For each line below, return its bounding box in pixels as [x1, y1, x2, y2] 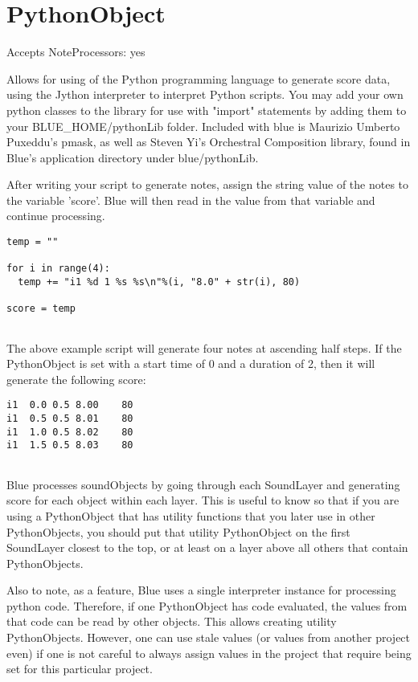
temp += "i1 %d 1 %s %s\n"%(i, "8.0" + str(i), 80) [18, 276, 301, 288]
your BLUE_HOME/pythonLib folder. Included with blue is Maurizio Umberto [6, 117, 400, 134]
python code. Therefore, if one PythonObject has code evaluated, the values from [6, 597, 408, 614]
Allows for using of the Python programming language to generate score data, [6, 70, 391, 87]
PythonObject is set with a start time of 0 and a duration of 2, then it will [6, 355, 375, 372]
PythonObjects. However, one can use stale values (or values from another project [6, 629, 411, 646]
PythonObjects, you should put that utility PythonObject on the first [6, 523, 350, 540]
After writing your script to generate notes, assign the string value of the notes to [6, 176, 409, 193]
